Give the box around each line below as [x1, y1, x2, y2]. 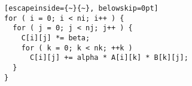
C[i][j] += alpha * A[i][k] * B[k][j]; [29, 53, 188, 62]
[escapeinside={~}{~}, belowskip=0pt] [4, 4, 159, 12]
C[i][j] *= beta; [21, 33, 90, 42]
